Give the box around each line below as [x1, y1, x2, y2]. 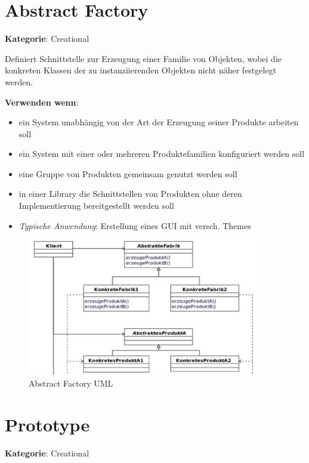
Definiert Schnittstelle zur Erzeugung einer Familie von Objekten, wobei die [5, 52, 282, 64]
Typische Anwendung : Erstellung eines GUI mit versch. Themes [18, 219, 251, 231]
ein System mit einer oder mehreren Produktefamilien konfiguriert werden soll [18, 147, 305, 160]
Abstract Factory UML [29, 377, 113, 389]
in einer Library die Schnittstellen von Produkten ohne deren [18, 187, 242, 200]
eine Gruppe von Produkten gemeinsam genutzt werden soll [18, 167, 237, 180]
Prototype [5, 412, 90, 436]
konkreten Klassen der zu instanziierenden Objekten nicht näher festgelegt [5, 64, 277, 76]
